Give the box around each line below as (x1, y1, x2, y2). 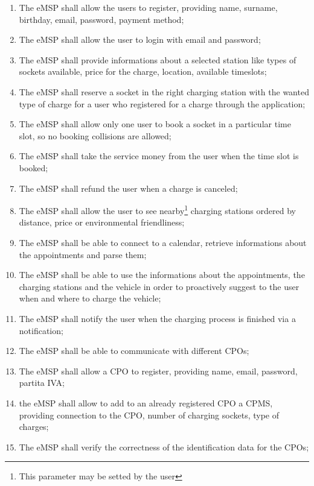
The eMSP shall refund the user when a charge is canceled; (19, 181, 238, 194)
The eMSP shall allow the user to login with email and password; (19, 33, 261, 46)
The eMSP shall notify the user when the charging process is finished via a (19, 312, 296, 324)
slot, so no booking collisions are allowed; (19, 129, 171, 142)
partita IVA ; (19, 376, 65, 389)
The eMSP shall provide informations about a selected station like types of (19, 53, 296, 66)
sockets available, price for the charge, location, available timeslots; (19, 65, 267, 78)
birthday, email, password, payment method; (19, 13, 184, 25)
